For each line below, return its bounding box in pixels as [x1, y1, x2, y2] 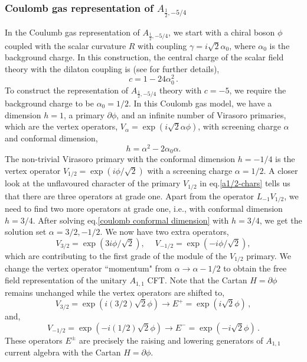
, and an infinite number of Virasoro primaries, [116, 108, 286, 121]
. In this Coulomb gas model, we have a [128, 96, 272, 109]
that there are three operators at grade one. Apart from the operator [5, 189, 254, 202]
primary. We [246, 250, 291, 262]
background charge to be [5, 96, 94, 109]
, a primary [63, 108, 104, 121]
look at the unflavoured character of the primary [5, 177, 181, 189]
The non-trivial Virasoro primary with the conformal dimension [5, 153, 236, 165]
